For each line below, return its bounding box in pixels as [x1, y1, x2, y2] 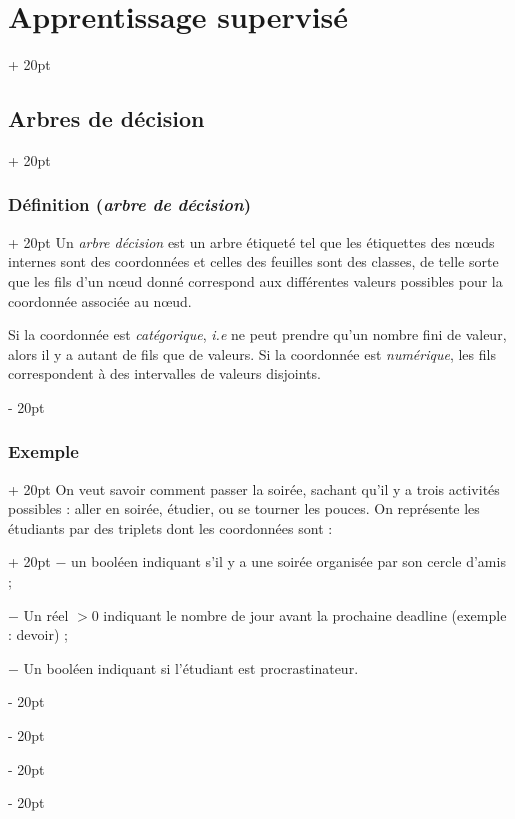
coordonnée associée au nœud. [8, 290, 192, 311]
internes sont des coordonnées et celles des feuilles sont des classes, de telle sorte [8, 251, 499, 272]
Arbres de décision [8, 103, 205, 134]
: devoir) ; [8, 624, 68, 645]
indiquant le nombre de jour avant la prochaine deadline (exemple [103, 604, 507, 625]
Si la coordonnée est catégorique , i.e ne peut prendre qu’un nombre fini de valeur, [8, 324, 507, 345]
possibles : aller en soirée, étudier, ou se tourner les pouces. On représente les [8, 498, 480, 519]
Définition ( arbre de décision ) [8, 192, 251, 217]
